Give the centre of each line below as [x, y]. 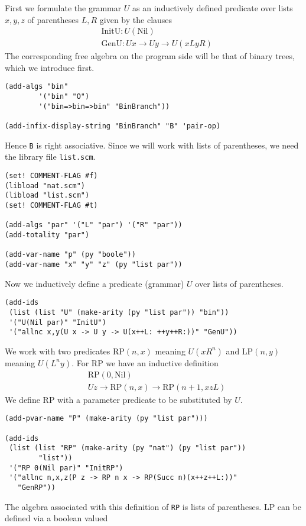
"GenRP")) [36, 488]
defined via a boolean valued [56, 518]
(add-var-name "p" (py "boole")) [70, 255]
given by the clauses [136, 19]
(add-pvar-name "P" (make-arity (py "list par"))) [106, 419]
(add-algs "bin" [37, 87]
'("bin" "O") [64, 97]
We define [22, 399]
